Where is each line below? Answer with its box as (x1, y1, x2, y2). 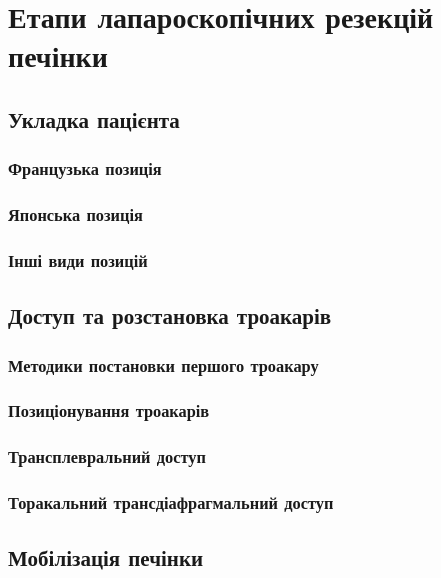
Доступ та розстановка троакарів (8, 300, 332, 331)
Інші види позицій (8, 247, 148, 272)
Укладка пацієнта (8, 103, 180, 134)
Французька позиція (8, 156, 162, 181)
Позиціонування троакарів (8, 398, 210, 423)
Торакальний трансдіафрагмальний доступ (8, 490, 334, 515)
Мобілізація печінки (8, 542, 204, 573)
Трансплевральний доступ (8, 444, 206, 469)
